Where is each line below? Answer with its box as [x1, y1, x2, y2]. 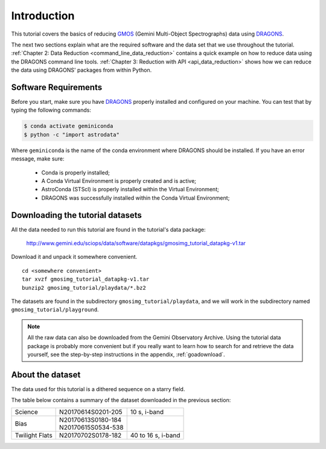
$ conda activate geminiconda [24, 123, 113, 130]
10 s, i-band [130, 407, 164, 416]
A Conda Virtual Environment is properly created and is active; [41, 177, 196, 184]
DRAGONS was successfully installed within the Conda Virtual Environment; [41, 194, 230, 202]
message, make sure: [11, 155, 65, 162]
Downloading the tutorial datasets [11, 210, 142, 220]
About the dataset [11, 369, 81, 380]
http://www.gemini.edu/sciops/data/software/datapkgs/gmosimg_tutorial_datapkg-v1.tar [26, 240, 246, 247]
